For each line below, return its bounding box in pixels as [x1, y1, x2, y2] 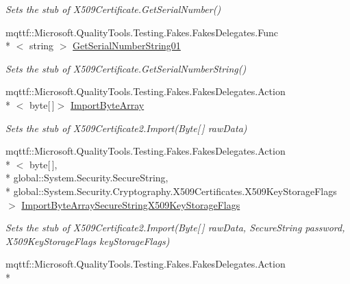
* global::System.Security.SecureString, [5, 170, 168, 185]
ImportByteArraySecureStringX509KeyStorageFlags [21, 197, 240, 211]
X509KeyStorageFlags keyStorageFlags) [5, 233, 170, 248]
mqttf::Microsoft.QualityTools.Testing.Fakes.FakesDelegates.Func [5, 25, 278, 39]
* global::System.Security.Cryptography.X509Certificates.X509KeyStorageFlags [5, 183, 337, 198]
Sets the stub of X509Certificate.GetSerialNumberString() [5, 61, 247, 75]
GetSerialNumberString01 [73, 38, 181, 53]
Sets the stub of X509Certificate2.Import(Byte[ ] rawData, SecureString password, [5, 220, 345, 235]
